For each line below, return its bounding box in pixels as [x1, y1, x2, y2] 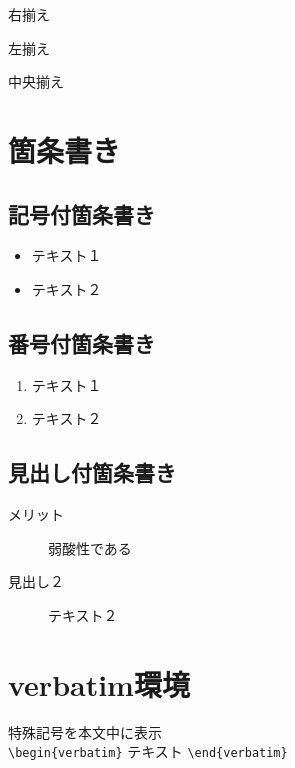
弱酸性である [48, 537, 132, 558]
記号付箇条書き [8, 198, 155, 229]
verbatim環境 [8, 663, 190, 704]
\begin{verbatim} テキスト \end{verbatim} [8, 741, 288, 762]
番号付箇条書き [8, 327, 155, 358]
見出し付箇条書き [8, 457, 176, 488]
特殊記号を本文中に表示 [8, 721, 162, 742]
